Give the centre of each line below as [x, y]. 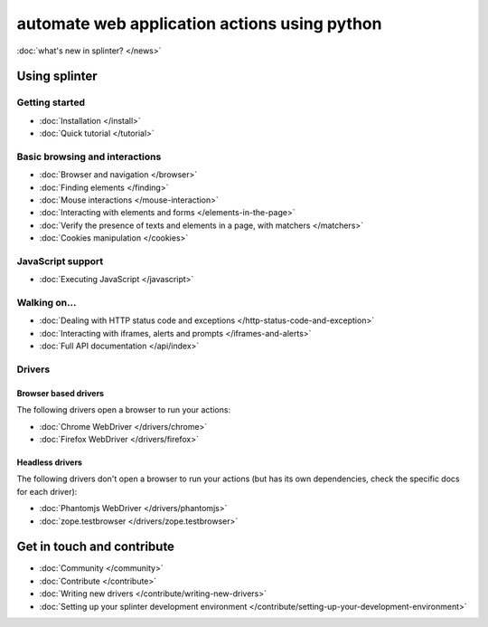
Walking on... [47, 303]
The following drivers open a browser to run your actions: [123, 410]
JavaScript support [60, 261]
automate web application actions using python [199, 24]
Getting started [51, 102]
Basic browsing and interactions [89, 157]
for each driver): [47, 491]
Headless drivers [50, 462]
